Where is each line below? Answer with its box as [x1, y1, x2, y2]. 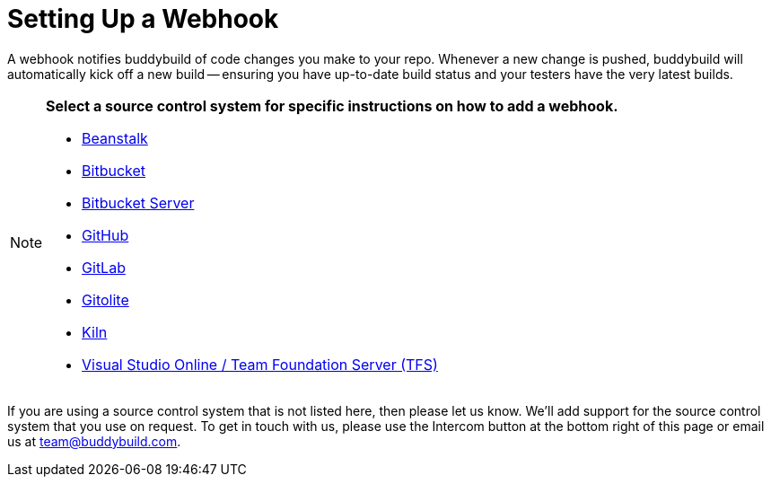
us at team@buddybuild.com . [7, 433, 181, 449]
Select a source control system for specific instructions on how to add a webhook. [46, 96, 618, 115]
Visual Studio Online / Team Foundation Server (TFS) [82, 355, 438, 374]
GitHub [82, 225, 129, 244]
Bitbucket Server [82, 193, 195, 212]
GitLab [82, 258, 126, 277]
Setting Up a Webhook [7, 4, 279, 34]
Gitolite [82, 290, 129, 309]
